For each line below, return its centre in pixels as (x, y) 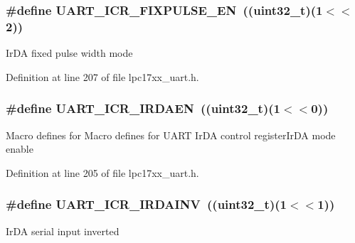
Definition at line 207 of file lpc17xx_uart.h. (102, 76)
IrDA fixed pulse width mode (69, 53)
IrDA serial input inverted (63, 231)
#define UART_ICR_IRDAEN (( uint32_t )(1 (143, 108)
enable (20, 149)
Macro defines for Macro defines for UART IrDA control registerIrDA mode (171, 135)
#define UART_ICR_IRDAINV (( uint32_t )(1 (146, 204)
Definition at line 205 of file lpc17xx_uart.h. (102, 172)
